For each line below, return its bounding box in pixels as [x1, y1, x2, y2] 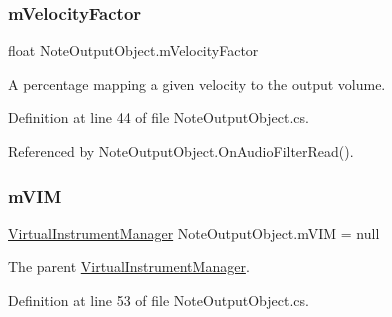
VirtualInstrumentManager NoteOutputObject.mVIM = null [8, 222, 380, 243]
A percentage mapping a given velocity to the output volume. [8, 73, 386, 94]
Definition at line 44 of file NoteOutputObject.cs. [8, 107, 309, 128]
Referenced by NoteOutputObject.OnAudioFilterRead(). [8, 141, 354, 161]
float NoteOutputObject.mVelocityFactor [8, 40, 259, 61]
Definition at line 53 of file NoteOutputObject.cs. [8, 290, 309, 310]
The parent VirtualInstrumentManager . [8, 256, 250, 277]
